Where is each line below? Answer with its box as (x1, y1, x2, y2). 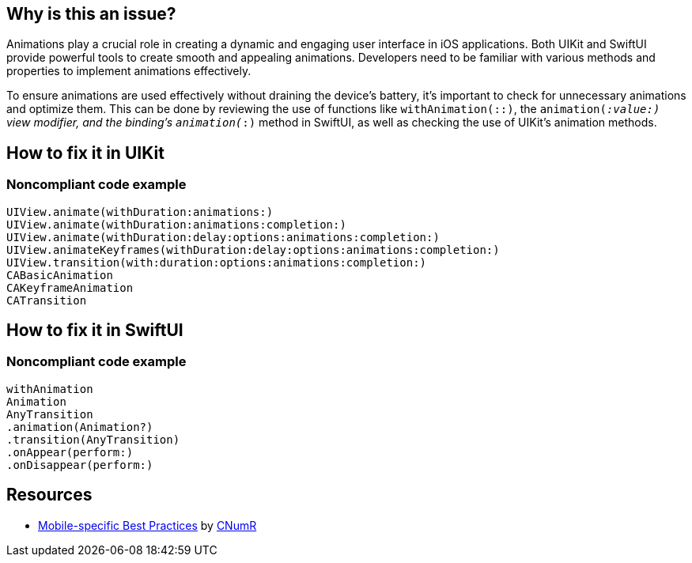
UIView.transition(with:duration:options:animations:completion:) (6, 255, 427, 269)
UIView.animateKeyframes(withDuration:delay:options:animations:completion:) (6, 243, 500, 256)
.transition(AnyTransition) (6, 433, 180, 446)
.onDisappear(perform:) (6, 458, 153, 471)
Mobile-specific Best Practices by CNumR (38, 518, 257, 532)
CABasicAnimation (6, 268, 113, 281)
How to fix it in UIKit (6, 142, 164, 163)
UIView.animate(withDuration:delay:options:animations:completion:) (6, 230, 440, 244)
